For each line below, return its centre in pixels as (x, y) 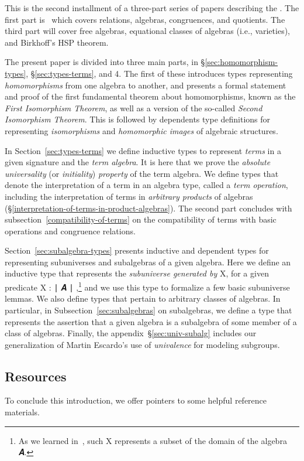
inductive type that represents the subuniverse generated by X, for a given (137, 273)
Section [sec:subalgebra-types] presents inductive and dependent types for (137, 250)
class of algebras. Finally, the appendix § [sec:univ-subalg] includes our (131, 333)
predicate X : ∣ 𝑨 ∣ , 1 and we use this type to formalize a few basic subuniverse (147, 286)
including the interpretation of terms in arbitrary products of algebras (129, 196)
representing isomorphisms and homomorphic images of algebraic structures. (141, 130)
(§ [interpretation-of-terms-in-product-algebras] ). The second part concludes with (148, 208)
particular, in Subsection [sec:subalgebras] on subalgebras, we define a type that (148, 310)
